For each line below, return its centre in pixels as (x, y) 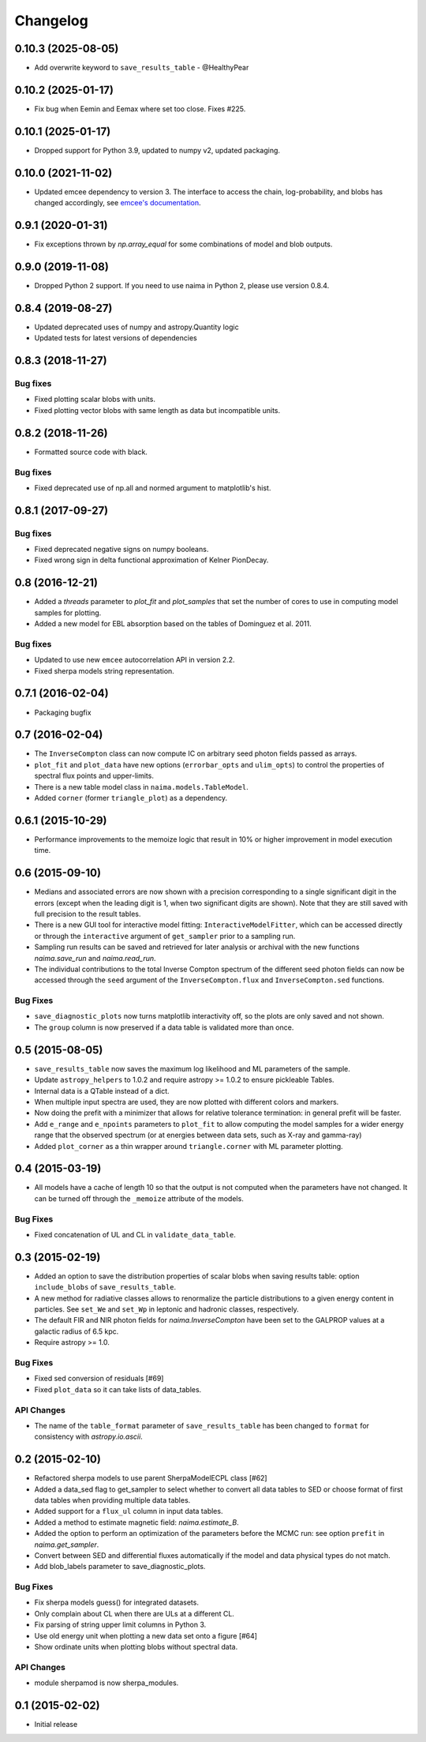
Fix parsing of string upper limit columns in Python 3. (120, 1625)
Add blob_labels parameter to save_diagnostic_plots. (120, 1567)
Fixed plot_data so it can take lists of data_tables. (118, 1389)
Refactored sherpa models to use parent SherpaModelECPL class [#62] (151, 1478)
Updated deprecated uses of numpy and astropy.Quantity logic (137, 327)
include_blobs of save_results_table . (105, 1287)
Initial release (56, 1725)
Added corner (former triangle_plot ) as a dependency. (131, 798)
